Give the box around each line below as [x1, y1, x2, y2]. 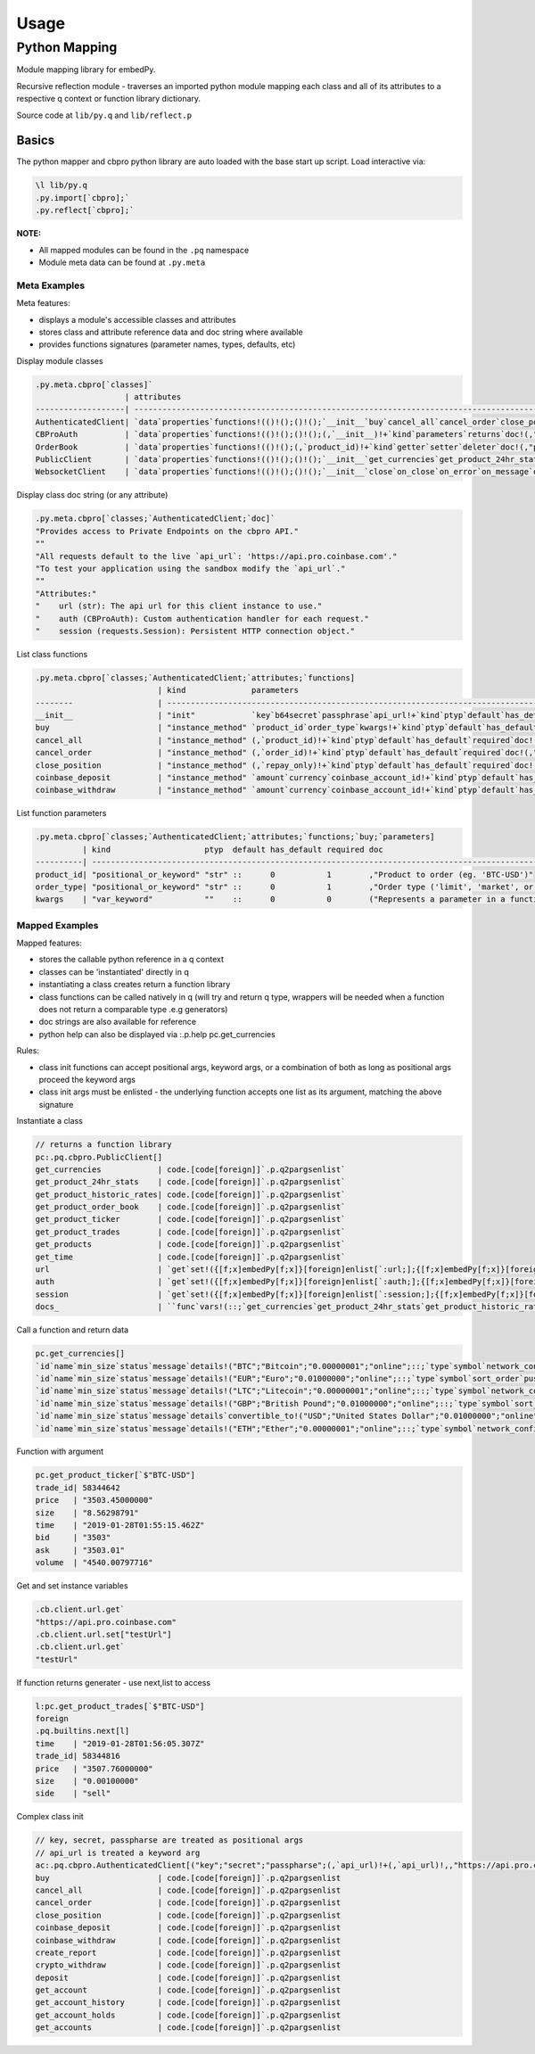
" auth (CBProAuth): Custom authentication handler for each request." [35, 614, 370, 623]
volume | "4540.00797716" [35, 1557, 153, 1568]
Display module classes [16, 355, 103, 366]
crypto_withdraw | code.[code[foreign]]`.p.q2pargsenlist [35, 1960, 342, 1970]
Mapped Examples [16, 919, 99, 931]
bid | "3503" [35, 1532, 111, 1543]
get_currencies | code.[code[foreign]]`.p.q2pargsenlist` [35, 1164, 346, 1175]
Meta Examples [16, 279, 85, 292]
